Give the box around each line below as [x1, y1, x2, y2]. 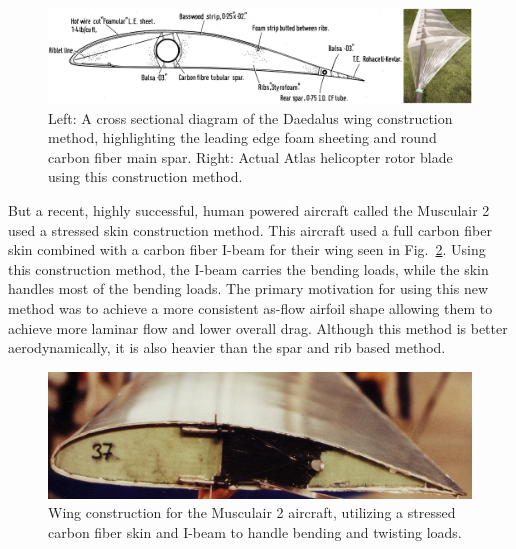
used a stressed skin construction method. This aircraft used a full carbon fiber [8, 219, 492, 240]
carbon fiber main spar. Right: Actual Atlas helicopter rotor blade [48, 146, 453, 167]
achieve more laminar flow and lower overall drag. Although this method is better [8, 317, 508, 338]
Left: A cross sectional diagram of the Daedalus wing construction [48, 107, 453, 128]
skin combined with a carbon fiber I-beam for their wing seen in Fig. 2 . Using [8, 239, 486, 260]
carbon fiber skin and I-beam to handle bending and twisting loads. [48, 522, 462, 543]
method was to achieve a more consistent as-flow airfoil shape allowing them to [8, 298, 493, 318]
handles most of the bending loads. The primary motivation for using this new [8, 278, 489, 299]
